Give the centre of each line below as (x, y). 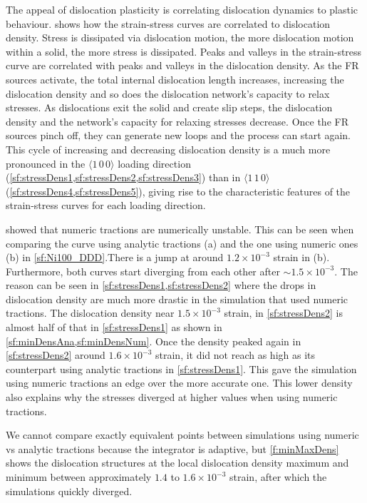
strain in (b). (301, 257)
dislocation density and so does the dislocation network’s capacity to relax (168, 93)
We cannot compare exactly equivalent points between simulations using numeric (182, 435)
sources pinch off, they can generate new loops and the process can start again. (178, 135)
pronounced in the (46, 163)
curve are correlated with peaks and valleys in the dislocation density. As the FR (182, 65)
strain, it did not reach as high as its (236, 355)
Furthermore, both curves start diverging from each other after (143, 271)
